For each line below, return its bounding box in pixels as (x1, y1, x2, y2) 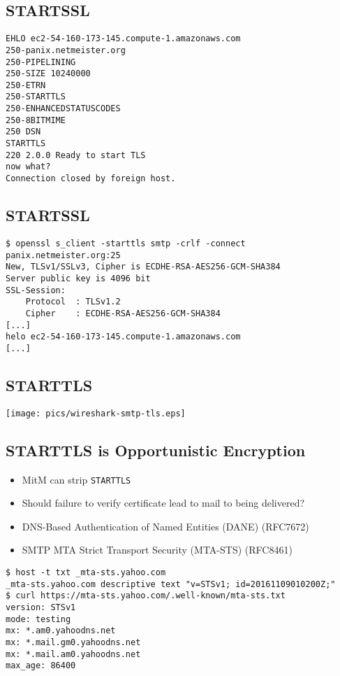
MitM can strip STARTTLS (22, 472, 131, 486)
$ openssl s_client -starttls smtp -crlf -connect (6, 238, 246, 248)
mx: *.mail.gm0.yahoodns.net (6, 637, 141, 647)
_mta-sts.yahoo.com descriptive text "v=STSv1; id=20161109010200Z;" (6, 579, 336, 589)
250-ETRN (6, 80, 46, 90)
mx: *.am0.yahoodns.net (6, 626, 116, 636)
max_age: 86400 (6, 661, 76, 671)
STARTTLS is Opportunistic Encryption (6, 439, 306, 460)
